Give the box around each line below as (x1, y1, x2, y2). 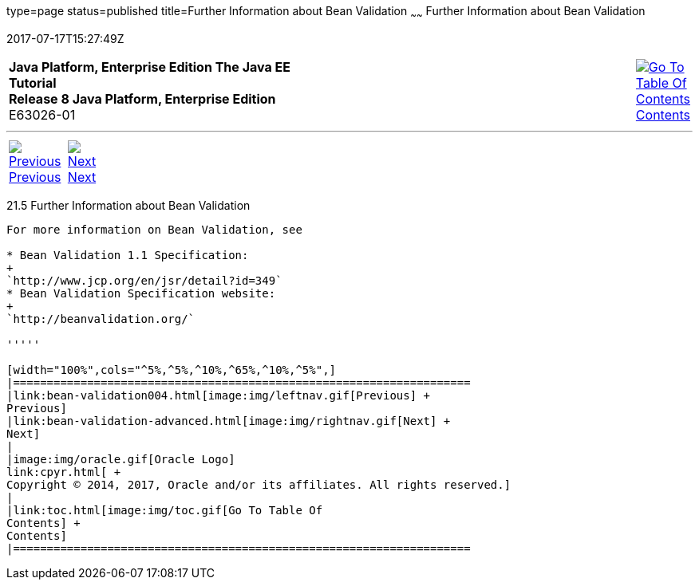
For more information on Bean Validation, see (6, 222, 302, 236)
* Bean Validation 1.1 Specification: (6, 248, 249, 262)
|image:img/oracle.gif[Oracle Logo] (6, 452, 235, 466)
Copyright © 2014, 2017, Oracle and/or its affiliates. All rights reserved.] (6, 478, 511, 491)
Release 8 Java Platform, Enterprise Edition (9, 90, 276, 107)
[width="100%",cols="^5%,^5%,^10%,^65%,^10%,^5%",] (6, 363, 337, 376)
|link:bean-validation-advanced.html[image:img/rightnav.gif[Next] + (6, 414, 451, 427)
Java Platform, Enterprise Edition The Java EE (9, 58, 290, 75)
